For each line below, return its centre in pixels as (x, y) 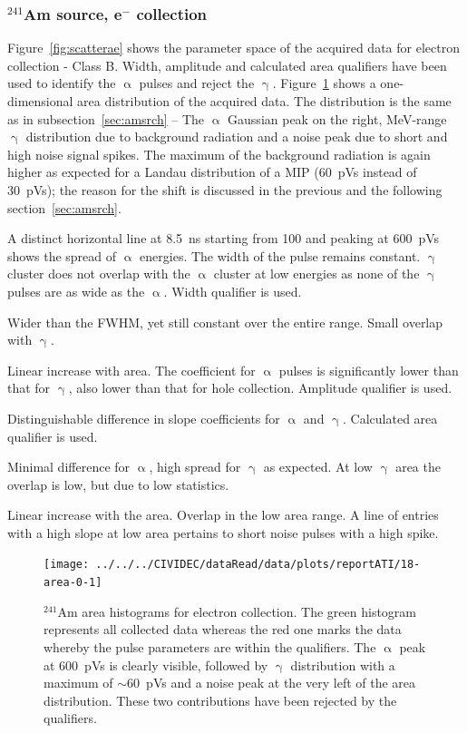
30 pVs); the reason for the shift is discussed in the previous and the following (225, 189)
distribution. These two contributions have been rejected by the (220, 700)
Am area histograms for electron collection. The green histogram (237, 611)
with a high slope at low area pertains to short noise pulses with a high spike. (223, 532)
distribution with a (343, 665)
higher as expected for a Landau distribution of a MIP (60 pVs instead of (212, 172)
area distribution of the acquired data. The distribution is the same (264, 101)
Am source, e (73, 13)
